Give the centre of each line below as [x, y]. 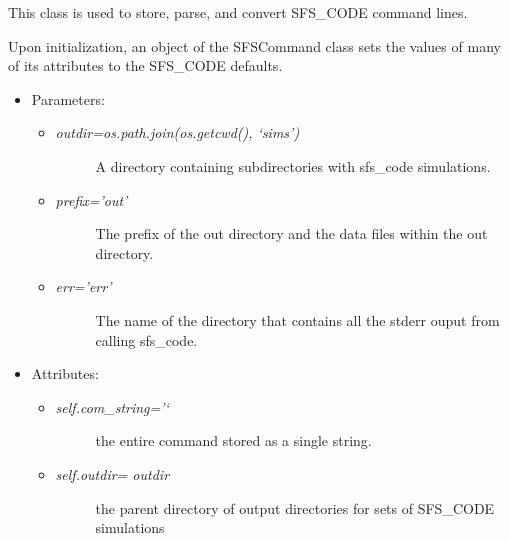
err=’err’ [83, 286]
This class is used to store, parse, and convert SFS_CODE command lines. [238, 12]
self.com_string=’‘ [112, 406]
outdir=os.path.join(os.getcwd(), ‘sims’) [177, 132]
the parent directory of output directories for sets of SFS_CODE [295, 507]
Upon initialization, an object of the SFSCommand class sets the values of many [254, 45]
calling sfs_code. [146, 339]
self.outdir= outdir [112, 473]
